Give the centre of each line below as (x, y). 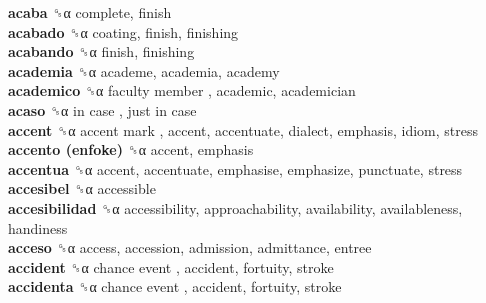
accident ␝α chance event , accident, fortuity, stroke (171, 266)
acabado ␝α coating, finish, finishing (123, 31)
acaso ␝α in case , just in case (102, 109)
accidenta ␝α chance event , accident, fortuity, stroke (175, 286)
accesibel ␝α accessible (82, 188)
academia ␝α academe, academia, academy (144, 70)
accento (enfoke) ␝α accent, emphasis (131, 149)
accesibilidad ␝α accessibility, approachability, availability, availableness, (235, 207)
